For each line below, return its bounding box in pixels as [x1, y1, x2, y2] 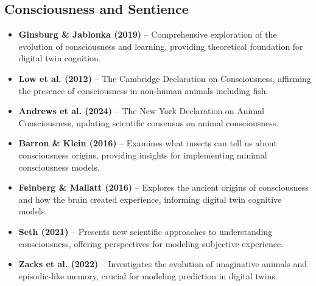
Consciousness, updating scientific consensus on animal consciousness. [18, 116, 279, 129]
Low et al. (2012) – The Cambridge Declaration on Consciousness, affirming [18, 72, 311, 84]
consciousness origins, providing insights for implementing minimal [18, 148, 267, 161]
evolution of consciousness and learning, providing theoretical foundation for [18, 39, 303, 52]
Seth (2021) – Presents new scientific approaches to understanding [18, 225, 273, 237]
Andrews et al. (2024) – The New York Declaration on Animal [18, 104, 264, 117]
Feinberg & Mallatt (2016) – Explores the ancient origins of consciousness [18, 181, 309, 194]
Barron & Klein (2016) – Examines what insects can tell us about [18, 137, 277, 149]
